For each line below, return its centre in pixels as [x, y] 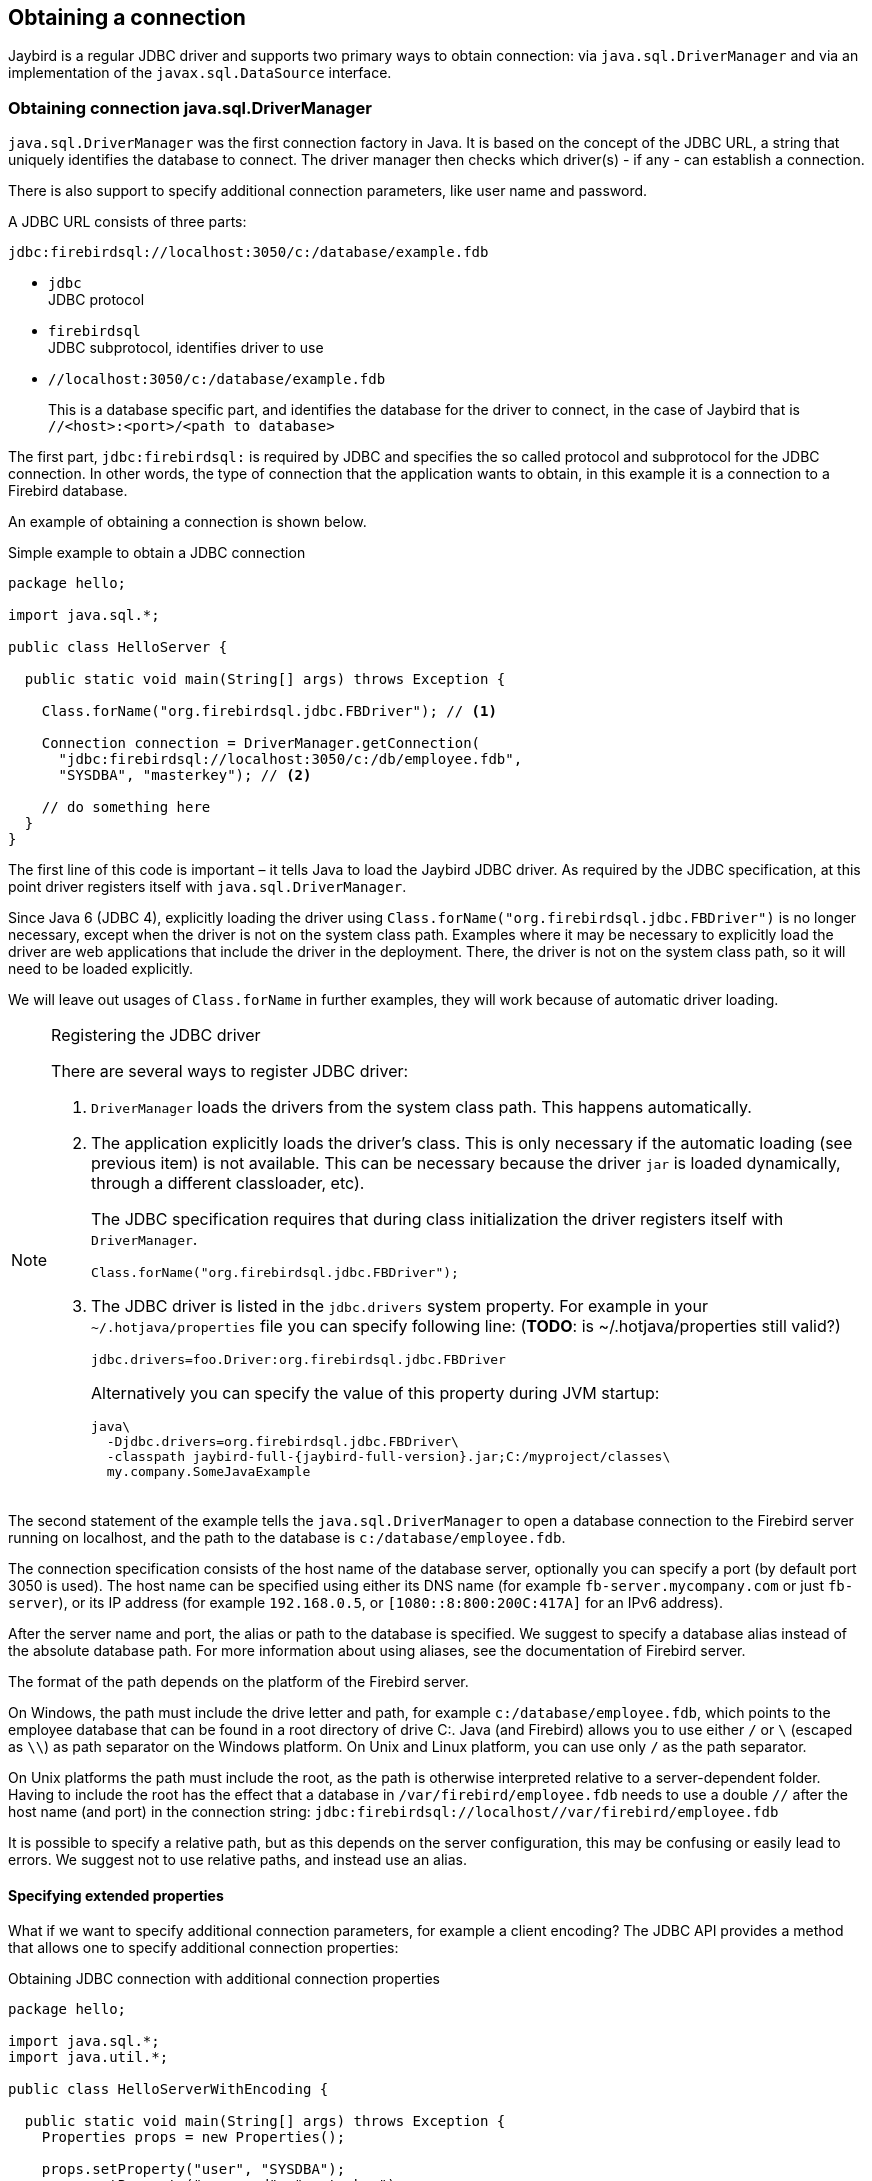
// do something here [126, 807]
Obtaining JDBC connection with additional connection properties [224, 1979]
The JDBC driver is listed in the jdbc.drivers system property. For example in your [399, 1306]
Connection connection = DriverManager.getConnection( [261, 743]
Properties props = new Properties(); [193, 2137]
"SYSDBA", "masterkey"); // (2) [185, 775]
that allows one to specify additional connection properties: [203, 1948]
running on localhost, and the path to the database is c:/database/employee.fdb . [287, 1538]
